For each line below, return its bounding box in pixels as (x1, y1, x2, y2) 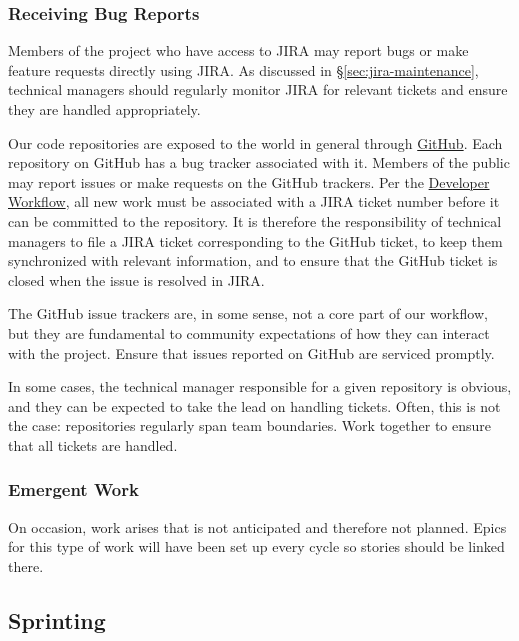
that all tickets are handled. (8, 434, 178, 455)
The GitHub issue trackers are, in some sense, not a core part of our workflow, (8, 303, 488, 324)
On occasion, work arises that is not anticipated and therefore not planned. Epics (8, 516, 507, 537)
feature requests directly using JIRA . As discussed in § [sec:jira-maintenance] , (8, 59, 479, 80)
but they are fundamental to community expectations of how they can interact (8, 322, 490, 343)
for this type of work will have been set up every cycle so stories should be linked (8, 536, 505, 557)
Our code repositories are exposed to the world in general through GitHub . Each (8, 132, 503, 153)
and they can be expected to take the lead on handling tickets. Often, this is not (8, 395, 501, 416)
